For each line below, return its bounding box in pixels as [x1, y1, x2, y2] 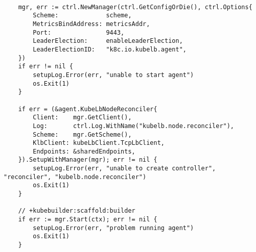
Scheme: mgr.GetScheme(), [33, 131, 132, 138]
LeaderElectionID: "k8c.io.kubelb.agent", [33, 45, 187, 53]
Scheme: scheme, [33, 12, 132, 19]
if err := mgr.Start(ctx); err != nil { [18, 216, 157, 223]
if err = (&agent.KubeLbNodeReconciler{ [18, 105, 157, 113]
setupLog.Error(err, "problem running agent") [33, 224, 194, 232]
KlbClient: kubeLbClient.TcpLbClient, [33, 139, 165, 147]
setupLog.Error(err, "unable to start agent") [33, 71, 194, 79]
